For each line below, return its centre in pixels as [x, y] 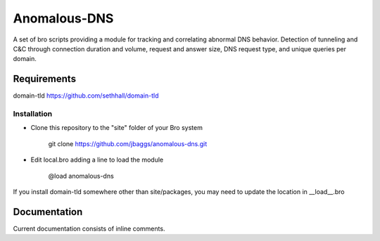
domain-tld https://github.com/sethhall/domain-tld [86, 96]
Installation [33, 114]
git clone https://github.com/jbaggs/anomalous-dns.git [128, 143]
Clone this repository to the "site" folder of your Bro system [117, 128]
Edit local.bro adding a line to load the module [97, 160]
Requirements [45, 79]
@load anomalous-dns [81, 176]
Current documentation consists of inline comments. [89, 228]
